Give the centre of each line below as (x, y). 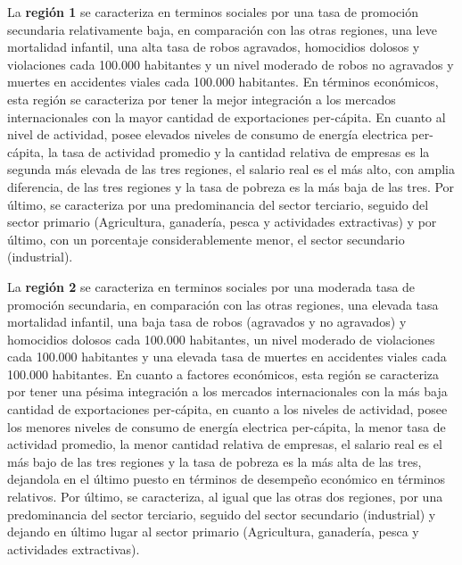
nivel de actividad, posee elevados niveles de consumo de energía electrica (207, 134)
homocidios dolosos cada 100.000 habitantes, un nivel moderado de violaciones (221, 339)
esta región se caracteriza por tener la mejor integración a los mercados (202, 99)
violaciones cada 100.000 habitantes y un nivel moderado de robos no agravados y (231, 64)
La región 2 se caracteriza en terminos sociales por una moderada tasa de (211, 286)
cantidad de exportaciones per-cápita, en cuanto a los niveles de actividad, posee (227, 409)
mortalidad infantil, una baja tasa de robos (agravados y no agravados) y (207, 322)
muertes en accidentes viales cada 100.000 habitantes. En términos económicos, (223, 82)
